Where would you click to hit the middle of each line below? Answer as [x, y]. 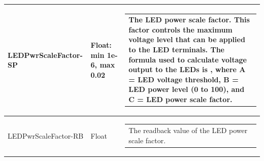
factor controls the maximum [180, 29]
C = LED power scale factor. [180, 99]
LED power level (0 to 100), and [187, 89]
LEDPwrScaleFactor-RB [46, 135]
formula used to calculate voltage [188, 59]
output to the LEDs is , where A [187, 69]
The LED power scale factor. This [189, 20]
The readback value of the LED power [188, 130]
